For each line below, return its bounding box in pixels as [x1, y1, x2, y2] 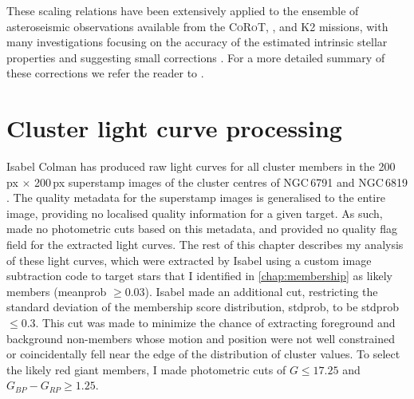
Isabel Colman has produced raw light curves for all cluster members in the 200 [6, 158, 396, 175]
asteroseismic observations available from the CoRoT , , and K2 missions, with [6, 18, 388, 34]
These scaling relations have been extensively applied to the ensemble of [6, 2, 359, 18]
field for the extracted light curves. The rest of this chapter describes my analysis [6, 236, 404, 253]
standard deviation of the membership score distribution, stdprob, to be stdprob [6, 298, 399, 315]
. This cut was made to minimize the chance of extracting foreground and [35, 314, 396, 331]
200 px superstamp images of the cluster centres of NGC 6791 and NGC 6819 [34, 173, 408, 190]
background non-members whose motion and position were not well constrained [6, 330, 395, 346]
